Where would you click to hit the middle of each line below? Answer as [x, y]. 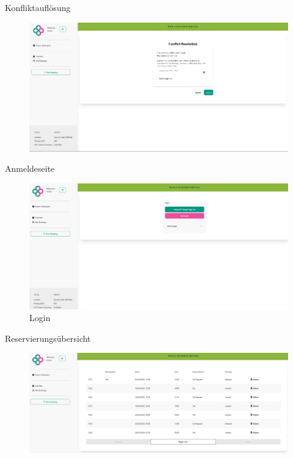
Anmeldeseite [30, 168]
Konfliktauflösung [38, 7]
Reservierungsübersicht [48, 338]
